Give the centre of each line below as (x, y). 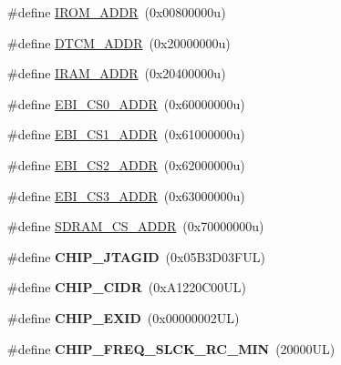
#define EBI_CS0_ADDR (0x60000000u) (126, 103)
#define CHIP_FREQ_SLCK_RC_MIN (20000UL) (171, 348)
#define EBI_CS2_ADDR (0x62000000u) (126, 164)
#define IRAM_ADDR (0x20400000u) (117, 73)
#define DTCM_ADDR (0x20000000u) (119, 42)
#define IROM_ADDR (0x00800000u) (117, 12)
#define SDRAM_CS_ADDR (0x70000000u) (136, 226)
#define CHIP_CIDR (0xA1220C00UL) (127, 287)
